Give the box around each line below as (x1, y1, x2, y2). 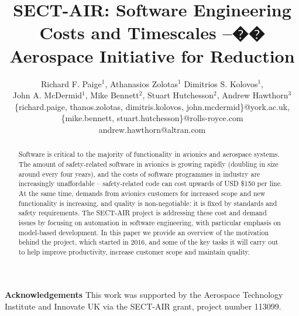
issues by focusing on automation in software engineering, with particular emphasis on (18, 217, 281, 227)
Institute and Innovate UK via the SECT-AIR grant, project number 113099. (5, 300, 281, 312)
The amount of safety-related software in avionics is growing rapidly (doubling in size (18, 159, 279, 169)
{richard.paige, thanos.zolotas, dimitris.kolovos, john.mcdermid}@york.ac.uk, (15, 100, 290, 112)
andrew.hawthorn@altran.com (98, 123, 206, 135)
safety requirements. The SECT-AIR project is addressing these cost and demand (18, 208, 267, 218)
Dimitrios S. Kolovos (184, 77, 258, 90)
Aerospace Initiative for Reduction (9, 43, 295, 67)
